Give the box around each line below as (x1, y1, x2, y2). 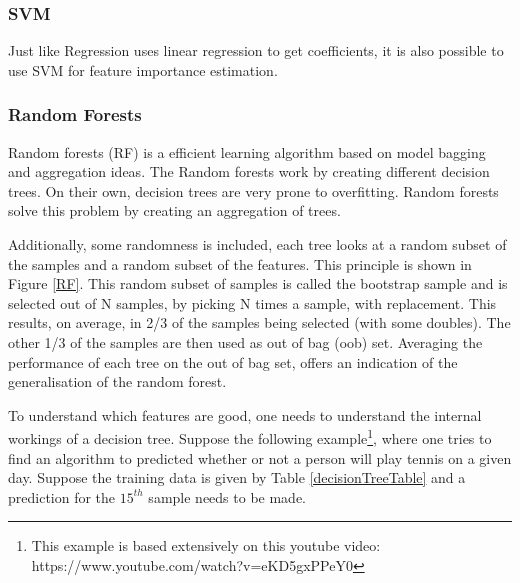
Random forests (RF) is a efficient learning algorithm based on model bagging (8, 141, 486, 162)
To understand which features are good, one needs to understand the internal (8, 404, 482, 425)
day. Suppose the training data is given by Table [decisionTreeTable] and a (8, 467, 466, 488)
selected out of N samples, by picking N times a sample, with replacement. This (8, 292, 497, 313)
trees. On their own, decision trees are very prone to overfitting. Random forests (8, 180, 499, 201)
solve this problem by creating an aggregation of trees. (8, 200, 341, 221)
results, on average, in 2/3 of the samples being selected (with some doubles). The (8, 312, 511, 333)
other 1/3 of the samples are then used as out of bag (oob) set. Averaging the (8, 331, 483, 352)
